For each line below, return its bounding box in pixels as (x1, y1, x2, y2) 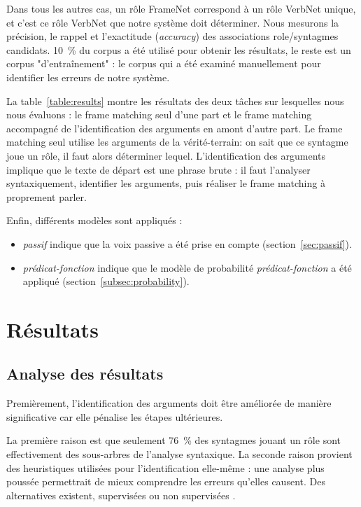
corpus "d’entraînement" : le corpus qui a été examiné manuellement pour (6, 56, 321, 71)
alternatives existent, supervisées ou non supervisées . (6, 487, 236, 502)
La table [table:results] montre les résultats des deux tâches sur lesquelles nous (6, 93, 344, 108)
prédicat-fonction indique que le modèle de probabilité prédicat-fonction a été (22, 260, 352, 275)
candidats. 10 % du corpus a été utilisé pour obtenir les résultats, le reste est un (6, 42, 351, 57)
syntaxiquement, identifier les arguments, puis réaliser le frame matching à (6, 176, 325, 190)
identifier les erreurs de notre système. (6, 69, 170, 84)
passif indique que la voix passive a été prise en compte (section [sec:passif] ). (22, 236, 352, 251)
